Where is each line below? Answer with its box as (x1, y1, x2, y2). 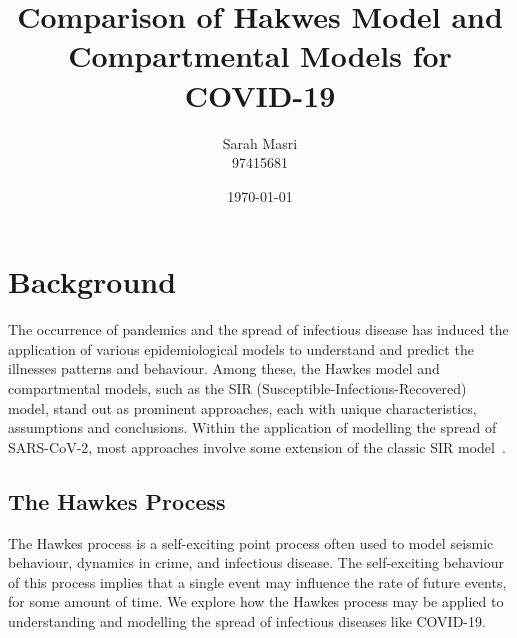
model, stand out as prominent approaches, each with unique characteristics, (8, 397, 477, 418)
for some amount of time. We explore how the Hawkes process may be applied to (8, 591, 504, 612)
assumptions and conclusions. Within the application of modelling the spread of (8, 417, 497, 438)
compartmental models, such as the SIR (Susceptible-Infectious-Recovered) (8, 378, 467, 398)
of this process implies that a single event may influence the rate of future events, (8, 571, 507, 592)
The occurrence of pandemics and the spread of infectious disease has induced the (8, 319, 509, 340)
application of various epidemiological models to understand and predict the (8, 338, 474, 359)
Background (8, 261, 177, 302)
